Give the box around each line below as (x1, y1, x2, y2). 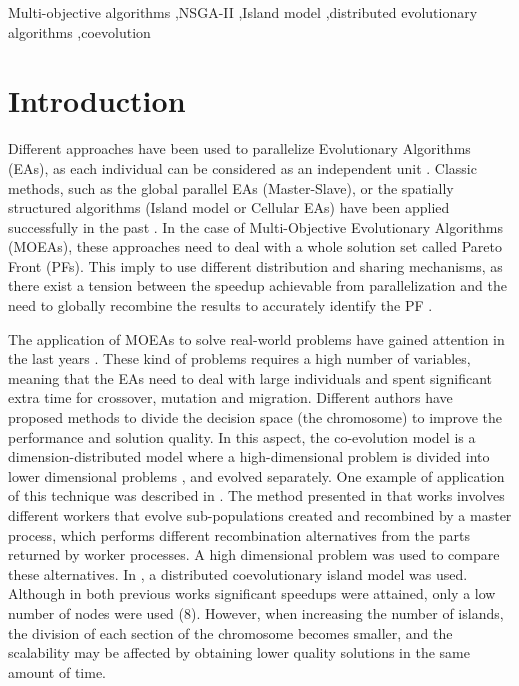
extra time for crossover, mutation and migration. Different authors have (8, 387, 453, 408)
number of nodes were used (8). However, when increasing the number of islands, (8, 602, 504, 623)
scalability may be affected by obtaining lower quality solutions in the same (8, 642, 470, 663)
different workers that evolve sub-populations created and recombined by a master (8, 505, 512, 525)
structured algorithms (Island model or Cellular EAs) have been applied (8, 197, 450, 218)
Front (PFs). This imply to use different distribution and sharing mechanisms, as (8, 255, 503, 276)
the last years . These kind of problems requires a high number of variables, (8, 348, 471, 369)
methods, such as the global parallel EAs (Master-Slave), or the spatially (8, 177, 454, 198)
